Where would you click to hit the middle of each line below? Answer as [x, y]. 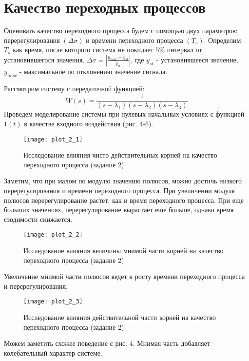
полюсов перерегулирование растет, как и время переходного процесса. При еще [124, 200]
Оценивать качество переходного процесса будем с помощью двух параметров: [121, 30]
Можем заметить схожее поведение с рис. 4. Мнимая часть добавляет [107, 343]
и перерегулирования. [36, 286]
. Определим [222, 40]
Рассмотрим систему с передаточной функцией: [74, 88]
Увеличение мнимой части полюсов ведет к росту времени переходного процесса [124, 276]
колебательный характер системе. [53, 352]
